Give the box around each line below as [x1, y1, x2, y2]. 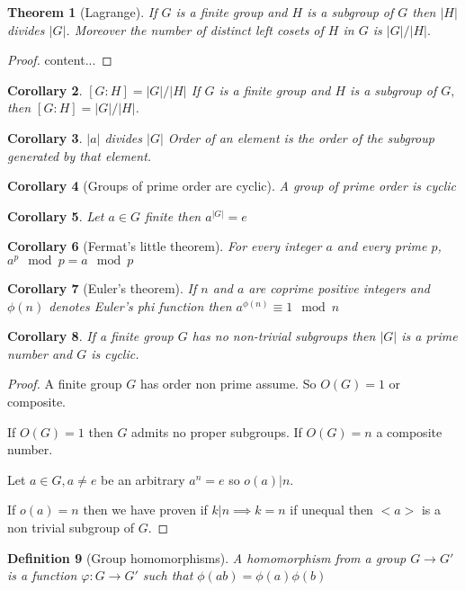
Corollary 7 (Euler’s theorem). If [7, 279, 197, 298]
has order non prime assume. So [139, 374, 317, 393]
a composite [376, 422, 443, 441]
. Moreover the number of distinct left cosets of [66, 20, 324, 39]
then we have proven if [83, 500, 208, 519]
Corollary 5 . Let [7, 206, 104, 225]
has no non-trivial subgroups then [192, 327, 376, 345]
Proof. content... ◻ [7, 50, 112, 69]
